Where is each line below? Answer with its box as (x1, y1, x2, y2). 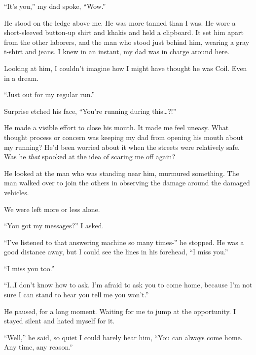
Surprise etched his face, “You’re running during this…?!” (4, 106, 177, 116)
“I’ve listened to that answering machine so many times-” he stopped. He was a (4, 237, 244, 247)
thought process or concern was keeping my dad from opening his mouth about (4, 132, 244, 142)
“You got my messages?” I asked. (4, 220, 104, 231)
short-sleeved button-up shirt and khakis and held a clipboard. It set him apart (4, 27, 244, 37)
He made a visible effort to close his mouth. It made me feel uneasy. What (4, 122, 229, 133)
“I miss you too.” (4, 263, 55, 273)
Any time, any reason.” (4, 342, 73, 352)
